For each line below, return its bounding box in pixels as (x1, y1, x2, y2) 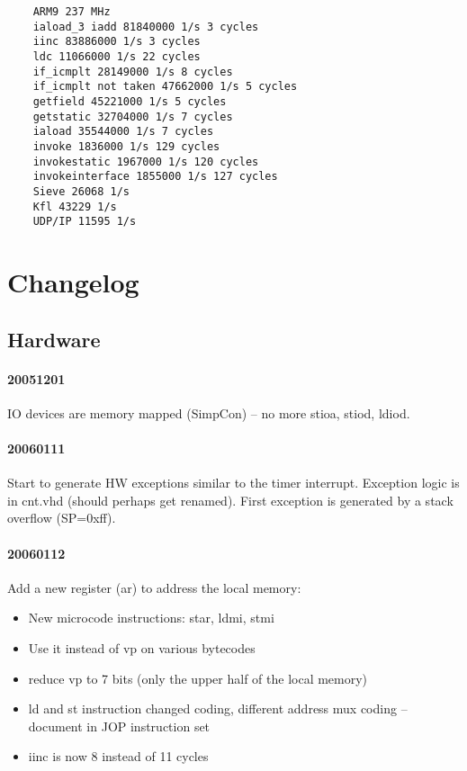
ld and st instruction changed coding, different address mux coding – (28, 699, 408, 718)
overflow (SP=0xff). (7, 508, 116, 527)
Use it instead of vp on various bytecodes (28, 638, 256, 657)
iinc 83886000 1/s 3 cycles (32, 35, 201, 49)
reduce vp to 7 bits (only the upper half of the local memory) (28, 668, 368, 687)
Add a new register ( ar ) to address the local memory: (7, 578, 301, 596)
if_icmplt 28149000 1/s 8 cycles (32, 65, 233, 78)
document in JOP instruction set (28, 716, 211, 735)
